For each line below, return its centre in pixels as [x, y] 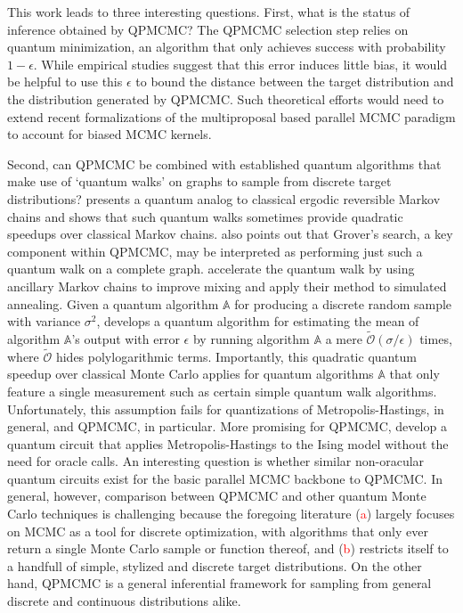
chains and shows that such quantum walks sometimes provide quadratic [205, 216]
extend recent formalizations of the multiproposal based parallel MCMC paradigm [231, 116]
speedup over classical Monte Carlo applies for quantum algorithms [191, 374]
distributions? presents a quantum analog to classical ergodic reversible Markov [224, 198]
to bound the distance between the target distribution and [295, 82]
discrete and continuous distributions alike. [124, 601]
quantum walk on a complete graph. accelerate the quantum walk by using [211, 269]
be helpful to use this [65, 82]
